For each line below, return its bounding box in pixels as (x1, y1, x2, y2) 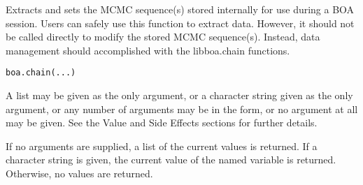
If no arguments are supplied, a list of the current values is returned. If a (6, 138, 318, 153)
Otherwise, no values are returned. (6, 166, 153, 180)
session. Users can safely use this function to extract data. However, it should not (6, 15, 355, 30)
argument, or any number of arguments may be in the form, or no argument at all (6, 101, 358, 116)
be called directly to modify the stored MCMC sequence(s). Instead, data (6, 29, 320, 44)
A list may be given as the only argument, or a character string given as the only (6, 88, 353, 103)
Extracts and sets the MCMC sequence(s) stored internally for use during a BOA (6, 2, 355, 16)
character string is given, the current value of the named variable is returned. (6, 152, 336, 167)
